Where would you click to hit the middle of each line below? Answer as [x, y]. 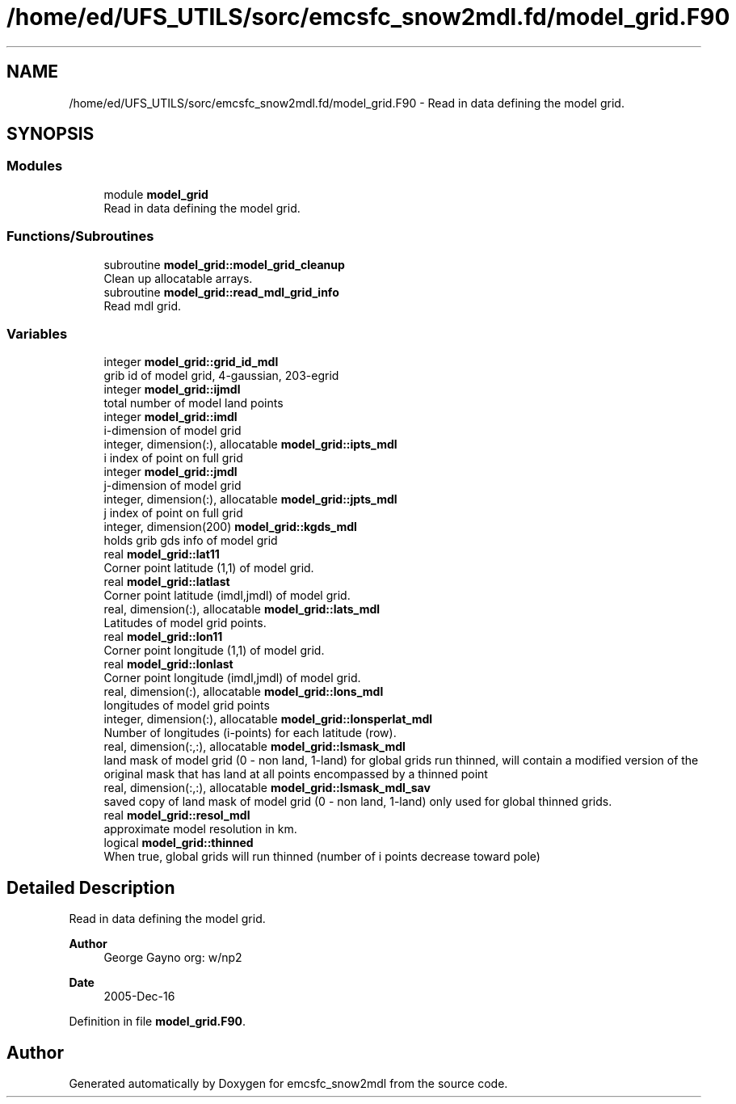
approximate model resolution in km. [200, 829]
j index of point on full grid [173, 513]
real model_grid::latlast [167, 582]
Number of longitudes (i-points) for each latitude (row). [250, 733]
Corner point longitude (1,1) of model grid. [214, 651]
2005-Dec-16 [139, 997]
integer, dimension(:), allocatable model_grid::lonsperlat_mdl [268, 719]
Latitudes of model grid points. [185, 623]
